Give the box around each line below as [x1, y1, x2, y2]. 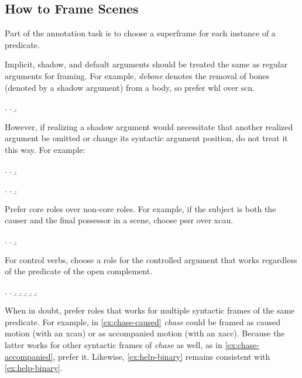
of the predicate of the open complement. [5, 265, 153, 277]
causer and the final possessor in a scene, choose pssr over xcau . [5, 214, 234, 226]
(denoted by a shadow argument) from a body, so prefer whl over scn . [5, 81, 255, 93]
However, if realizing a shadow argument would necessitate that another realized [5, 120, 293, 132]
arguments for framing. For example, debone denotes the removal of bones [5, 69, 270, 81]
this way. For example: [5, 143, 85, 155]
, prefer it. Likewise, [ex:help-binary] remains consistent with [53, 350, 270, 362]
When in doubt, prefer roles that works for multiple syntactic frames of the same [5, 304, 295, 316]
